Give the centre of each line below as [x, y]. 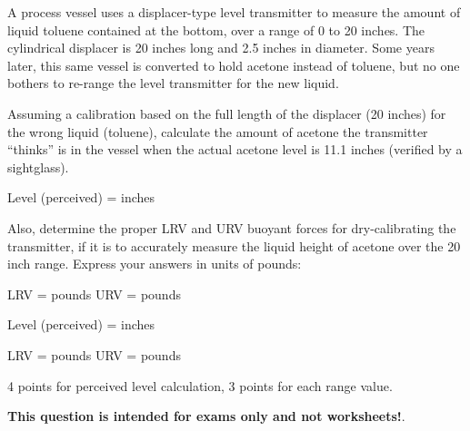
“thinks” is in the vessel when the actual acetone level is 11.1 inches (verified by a [235, 149]
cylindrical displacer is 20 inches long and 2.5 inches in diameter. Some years [221, 48]
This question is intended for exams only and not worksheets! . [206, 416]
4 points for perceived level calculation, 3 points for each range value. [200, 385]
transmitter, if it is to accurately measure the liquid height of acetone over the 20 [234, 245]
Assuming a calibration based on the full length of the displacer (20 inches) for [227, 113]
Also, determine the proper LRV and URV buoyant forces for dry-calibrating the [232, 227]
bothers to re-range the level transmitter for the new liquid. [173, 83]
